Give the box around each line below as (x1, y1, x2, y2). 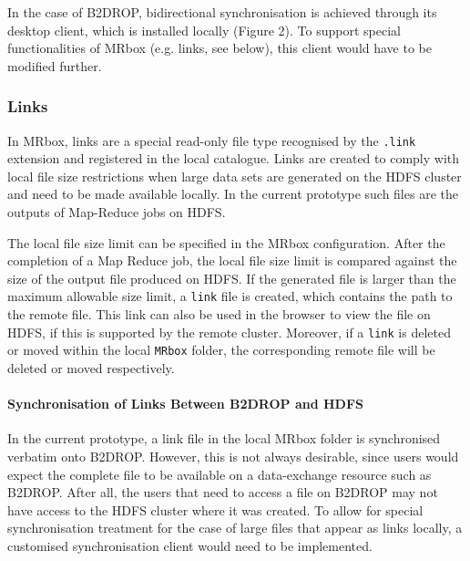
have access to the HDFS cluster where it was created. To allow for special (7, 500, 424, 519)
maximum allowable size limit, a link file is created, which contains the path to (7, 286, 453, 306)
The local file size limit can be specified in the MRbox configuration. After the (7, 233, 445, 252)
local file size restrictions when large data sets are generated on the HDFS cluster (7, 166, 462, 185)
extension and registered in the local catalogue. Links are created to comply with (7, 149, 460, 168)
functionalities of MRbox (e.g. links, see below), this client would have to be (7, 38, 433, 57)
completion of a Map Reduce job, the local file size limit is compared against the (7, 251, 457, 270)
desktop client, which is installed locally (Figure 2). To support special (7, 20, 401, 39)
